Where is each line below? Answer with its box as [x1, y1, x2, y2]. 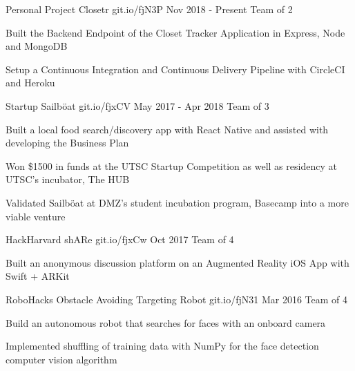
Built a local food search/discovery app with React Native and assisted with [6, 122, 329, 136]
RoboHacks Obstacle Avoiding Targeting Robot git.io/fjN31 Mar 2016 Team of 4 [6, 292, 347, 306]
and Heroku [6, 75, 55, 90]
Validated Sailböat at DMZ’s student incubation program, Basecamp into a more [6, 195, 349, 209]
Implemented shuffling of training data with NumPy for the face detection [6, 339, 319, 353]
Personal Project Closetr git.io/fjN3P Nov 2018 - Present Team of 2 [6, 2, 293, 16]
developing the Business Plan [6, 135, 129, 150]
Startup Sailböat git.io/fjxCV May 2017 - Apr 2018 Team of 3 [6, 98, 269, 113]
